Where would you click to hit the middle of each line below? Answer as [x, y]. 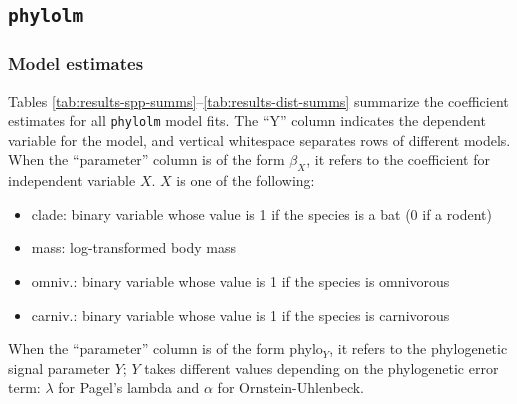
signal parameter [59, 367]
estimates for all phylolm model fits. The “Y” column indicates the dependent [247, 120]
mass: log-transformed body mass [134, 247]
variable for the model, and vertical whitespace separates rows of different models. [259, 139]
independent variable [72, 180]
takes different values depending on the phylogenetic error [321, 367]
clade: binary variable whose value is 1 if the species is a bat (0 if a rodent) [261, 213]
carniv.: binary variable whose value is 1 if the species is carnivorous [240, 314]
